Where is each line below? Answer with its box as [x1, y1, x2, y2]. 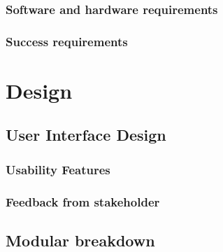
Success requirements [6, 32, 128, 50]
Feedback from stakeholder [6, 192, 160, 210]
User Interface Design [6, 124, 166, 146]
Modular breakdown [6, 229, 155, 251]
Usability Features [6, 160, 110, 178]
